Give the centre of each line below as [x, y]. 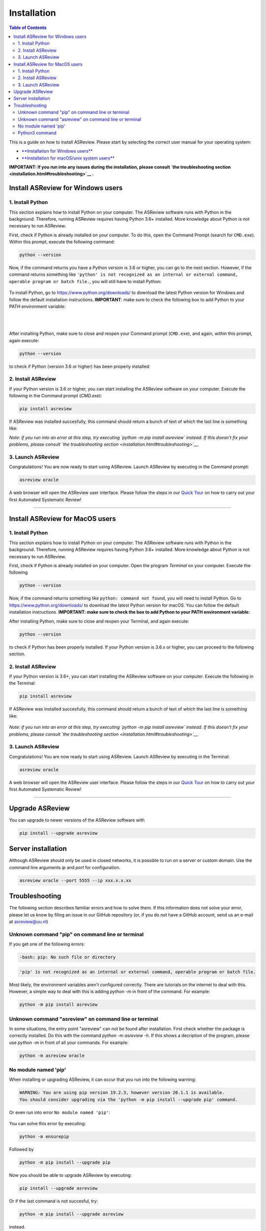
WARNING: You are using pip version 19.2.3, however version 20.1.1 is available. [122, 1093]
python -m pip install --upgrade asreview [71, 1214]
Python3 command [37, 133]
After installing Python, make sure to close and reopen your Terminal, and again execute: [99, 621]
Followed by [21, 1149]
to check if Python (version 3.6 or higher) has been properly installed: [80, 366]
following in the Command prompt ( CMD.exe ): [56, 396]
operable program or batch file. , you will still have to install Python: [85, 281]
